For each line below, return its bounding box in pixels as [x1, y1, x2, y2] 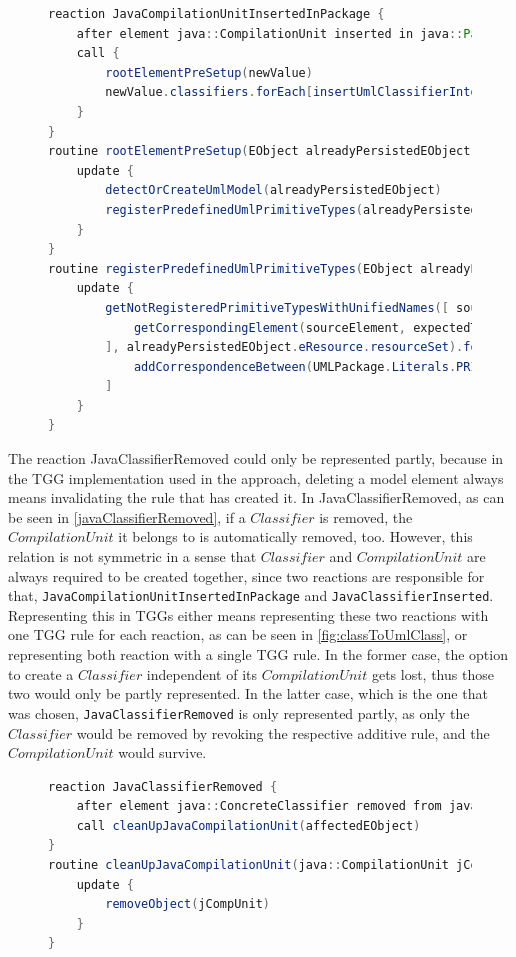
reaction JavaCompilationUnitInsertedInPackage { [48, 7, 385, 21]
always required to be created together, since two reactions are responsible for [8, 565, 485, 586]
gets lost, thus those [371, 663, 494, 684]
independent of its [146, 663, 258, 684]
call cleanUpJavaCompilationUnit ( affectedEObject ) [76, 818, 421, 833]
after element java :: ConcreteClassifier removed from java [76, 799, 478, 814]
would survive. [118, 742, 207, 763]
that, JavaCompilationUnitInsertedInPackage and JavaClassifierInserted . [8, 585, 494, 606]
